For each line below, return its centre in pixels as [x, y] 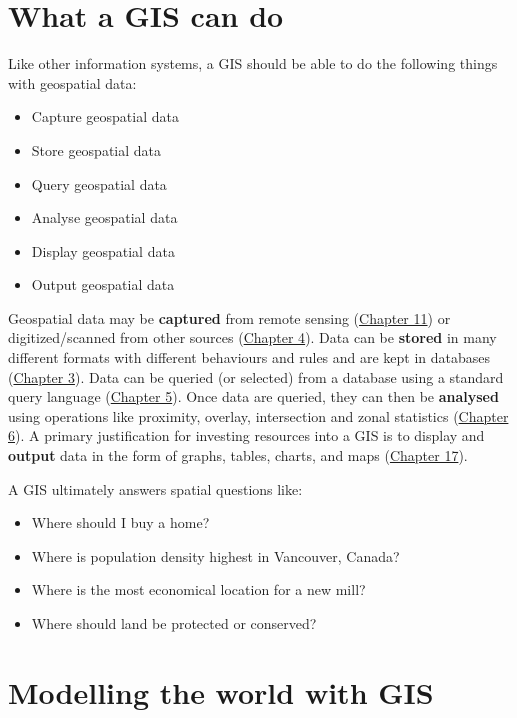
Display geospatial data [103, 250]
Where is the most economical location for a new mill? [198, 589]
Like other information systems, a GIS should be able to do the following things [253, 63]
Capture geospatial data [105, 116]
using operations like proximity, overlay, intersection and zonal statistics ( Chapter [258, 415]
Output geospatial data [103, 284]
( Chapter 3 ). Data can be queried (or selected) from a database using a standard [256, 376]
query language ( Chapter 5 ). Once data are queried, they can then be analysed [253, 396]
